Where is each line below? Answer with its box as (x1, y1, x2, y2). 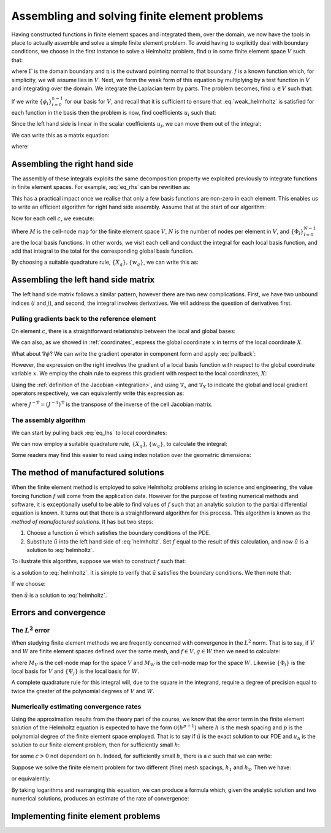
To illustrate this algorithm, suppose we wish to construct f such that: (11, 558, 186, 565)
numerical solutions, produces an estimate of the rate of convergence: (11, 794, 189, 802)
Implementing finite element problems (11, 810, 161, 821)
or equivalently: (11, 775, 51, 782)
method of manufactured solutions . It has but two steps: (11, 518, 154, 525)
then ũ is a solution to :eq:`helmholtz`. (11, 591, 107, 599)
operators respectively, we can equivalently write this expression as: (11, 390, 185, 397)
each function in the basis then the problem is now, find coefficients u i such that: (11, 109, 216, 118)
